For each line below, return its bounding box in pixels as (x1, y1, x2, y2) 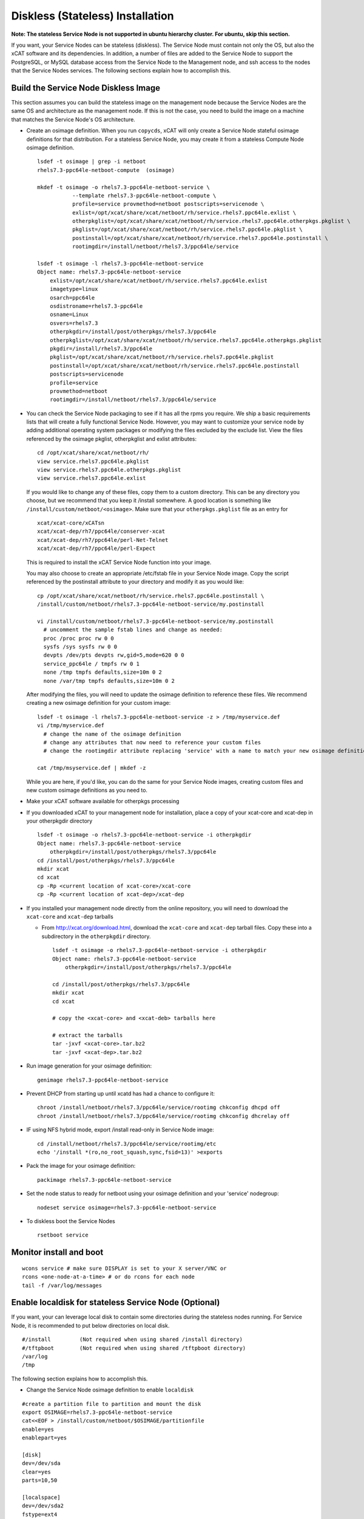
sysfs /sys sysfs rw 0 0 (43, 643, 118, 650)
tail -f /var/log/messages (22, 1282, 103, 1289)
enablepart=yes (22, 1435, 67, 1441)
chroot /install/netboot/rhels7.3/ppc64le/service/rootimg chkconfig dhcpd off (37, 1104, 280, 1111)
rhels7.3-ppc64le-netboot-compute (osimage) (37, 166, 175, 173)
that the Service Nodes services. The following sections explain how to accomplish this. (11, 67, 231, 74)
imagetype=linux (49, 286, 98, 293)
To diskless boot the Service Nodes (26, 1217, 115, 1224)
